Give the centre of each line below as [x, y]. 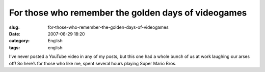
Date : [15, 34]
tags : [14, 47]
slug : [14, 27]
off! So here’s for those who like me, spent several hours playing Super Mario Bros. [93, 63]
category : [19, 41]
